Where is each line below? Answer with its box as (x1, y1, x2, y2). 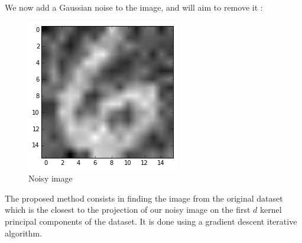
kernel (260, 203, 282, 216)
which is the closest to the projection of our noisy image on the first (5, 203, 251, 216)
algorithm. (5, 226, 43, 239)
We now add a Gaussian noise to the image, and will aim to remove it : (5, 1, 263, 13)
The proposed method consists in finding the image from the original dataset (5, 192, 283, 204)
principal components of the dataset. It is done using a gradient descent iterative (5, 215, 297, 227)
